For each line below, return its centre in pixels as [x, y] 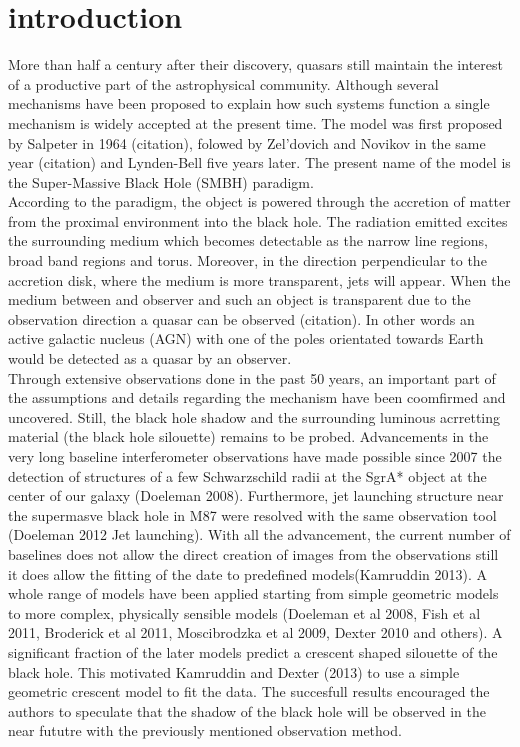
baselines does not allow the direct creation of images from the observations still [253, 553]
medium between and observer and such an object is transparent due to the [239, 299]
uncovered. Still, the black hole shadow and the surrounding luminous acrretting [254, 416]
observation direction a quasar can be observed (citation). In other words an [241, 318]
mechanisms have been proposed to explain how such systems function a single [249, 103]
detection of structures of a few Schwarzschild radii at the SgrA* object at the [247, 475]
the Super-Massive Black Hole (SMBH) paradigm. [161, 181]
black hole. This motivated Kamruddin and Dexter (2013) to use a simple [234, 671]
